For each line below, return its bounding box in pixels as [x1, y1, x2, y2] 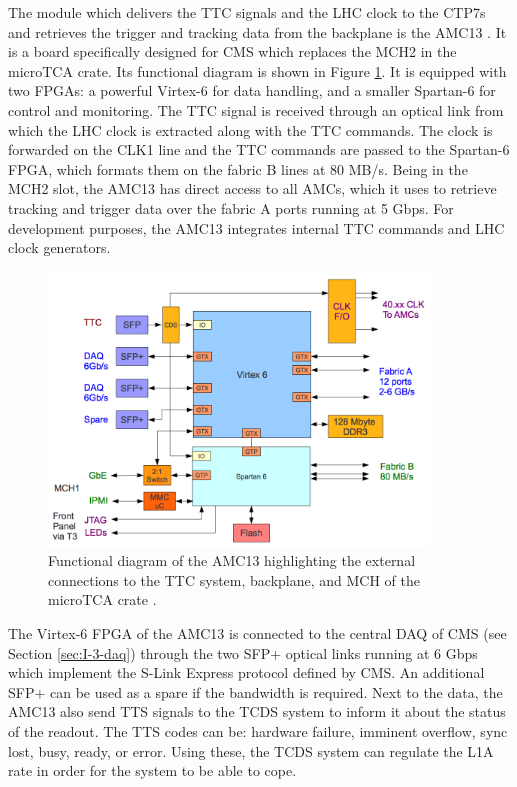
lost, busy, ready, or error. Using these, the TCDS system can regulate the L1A [8, 740, 494, 761]
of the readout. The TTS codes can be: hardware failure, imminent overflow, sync [8, 720, 508, 741]
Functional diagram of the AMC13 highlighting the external [48, 550, 416, 571]
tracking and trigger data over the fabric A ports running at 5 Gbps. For [8, 197, 454, 218]
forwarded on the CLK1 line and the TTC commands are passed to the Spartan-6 [8, 139, 510, 160]
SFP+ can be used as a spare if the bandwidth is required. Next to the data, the [8, 681, 503, 702]
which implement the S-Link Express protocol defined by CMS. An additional [8, 662, 485, 683]
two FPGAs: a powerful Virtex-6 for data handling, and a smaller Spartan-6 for [8, 80, 496, 101]
